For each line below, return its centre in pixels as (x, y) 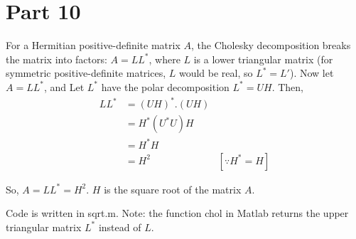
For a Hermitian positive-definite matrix (93, 45)
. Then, (287, 86)
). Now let (312, 73)
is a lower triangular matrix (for (263, 59)
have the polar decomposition (165, 86)
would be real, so (216, 73)
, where (164, 59)
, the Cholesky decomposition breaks (271, 45)
